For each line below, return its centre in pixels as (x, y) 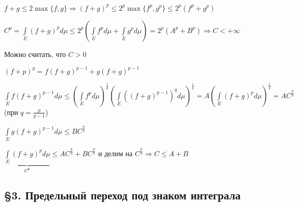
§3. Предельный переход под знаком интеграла (123, 195)
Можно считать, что (35, 54)
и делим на (115, 153)
